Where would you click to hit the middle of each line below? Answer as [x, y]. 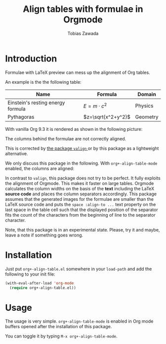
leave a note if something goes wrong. [44, 235]
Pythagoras [21, 116]
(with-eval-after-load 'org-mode [40, 283]
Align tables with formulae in [83, 9]
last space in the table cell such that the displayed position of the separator [82, 210]
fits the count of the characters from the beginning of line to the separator [80, 215]
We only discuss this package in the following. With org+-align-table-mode [81, 163]
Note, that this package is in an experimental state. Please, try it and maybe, [83, 229]
